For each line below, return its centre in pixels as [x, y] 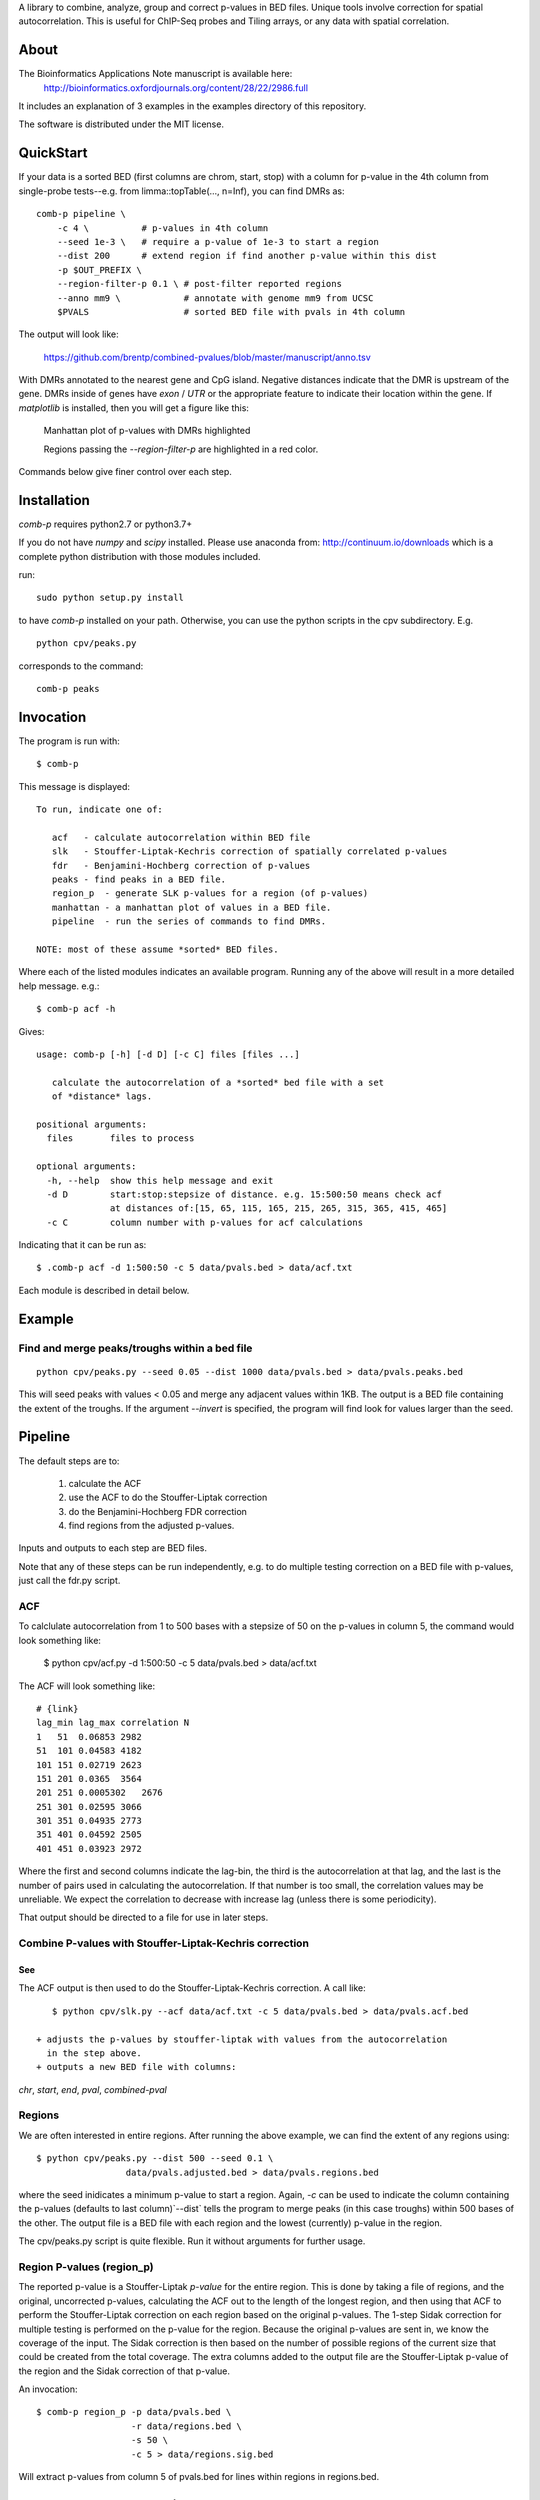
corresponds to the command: [81, 666]
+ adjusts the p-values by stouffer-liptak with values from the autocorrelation [242, 2039]
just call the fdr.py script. [69, 1581]
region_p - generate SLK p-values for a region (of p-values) [210, 893]
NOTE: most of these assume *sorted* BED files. [157, 949]
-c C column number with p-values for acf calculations [205, 1222]
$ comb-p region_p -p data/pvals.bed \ [134, 2412]
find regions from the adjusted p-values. [151, 1526]
